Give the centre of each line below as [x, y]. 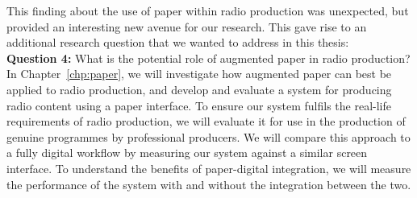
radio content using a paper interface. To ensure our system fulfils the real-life [199, 105]
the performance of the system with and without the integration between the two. [209, 184]
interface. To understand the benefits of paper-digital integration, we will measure [209, 168]
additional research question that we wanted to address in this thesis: [178, 42]
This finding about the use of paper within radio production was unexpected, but [208, 10]
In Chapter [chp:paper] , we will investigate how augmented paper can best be [199, 74]
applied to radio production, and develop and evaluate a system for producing [199, 89]
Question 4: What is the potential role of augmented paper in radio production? [208, 58]
